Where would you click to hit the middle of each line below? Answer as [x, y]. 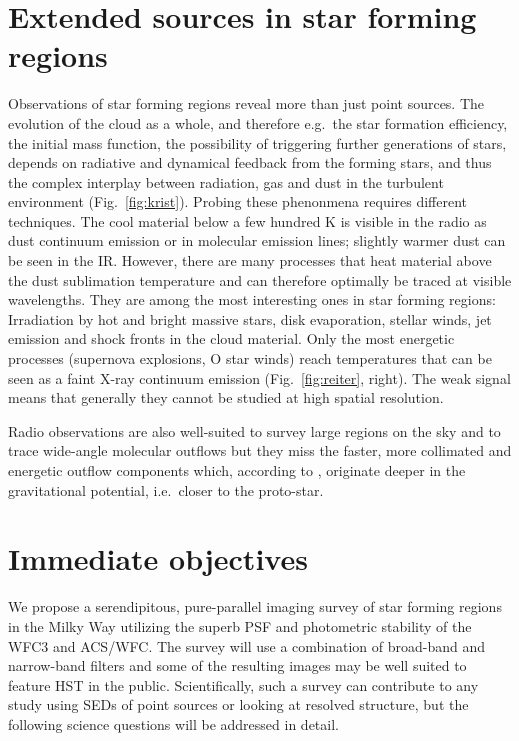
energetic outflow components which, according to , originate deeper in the [237, 470]
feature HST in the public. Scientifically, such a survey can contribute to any [243, 684]
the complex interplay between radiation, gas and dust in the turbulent [226, 181]
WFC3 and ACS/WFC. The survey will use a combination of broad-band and [247, 645]
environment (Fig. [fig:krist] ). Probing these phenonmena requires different [238, 201]
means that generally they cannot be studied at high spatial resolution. [226, 397]
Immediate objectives [158, 558]
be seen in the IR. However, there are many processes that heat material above [250, 260]
